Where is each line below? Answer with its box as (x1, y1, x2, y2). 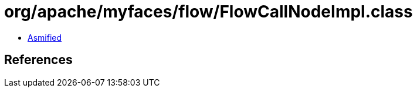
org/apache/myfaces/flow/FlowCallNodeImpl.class (4, 2, 413, 22)
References (4, 52, 73, 68)
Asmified (28, 32, 62, 43)
